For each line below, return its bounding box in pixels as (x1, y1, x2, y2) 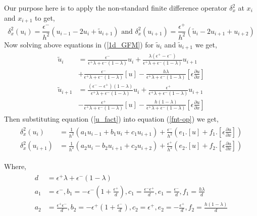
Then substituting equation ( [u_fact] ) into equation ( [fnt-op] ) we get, (4, 114, 219, 124)
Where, (4, 161, 26, 172)
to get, (35, 12, 55, 23)
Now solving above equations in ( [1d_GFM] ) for (4, 39, 154, 49)
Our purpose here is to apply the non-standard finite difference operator (4, 3, 227, 13)
